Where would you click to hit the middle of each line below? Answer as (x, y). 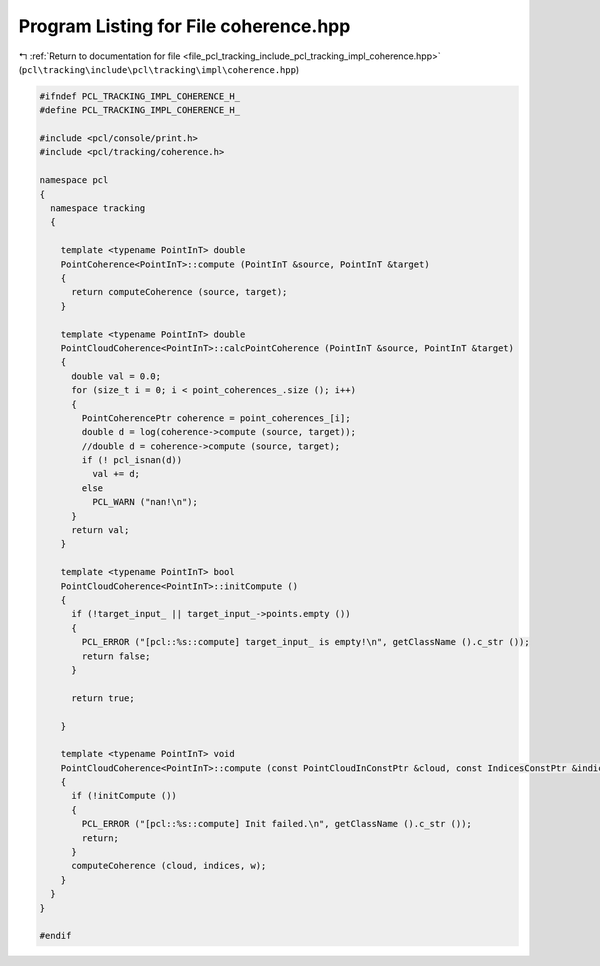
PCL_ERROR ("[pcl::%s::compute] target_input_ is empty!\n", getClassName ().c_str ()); (305, 642)
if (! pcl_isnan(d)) (132, 460)
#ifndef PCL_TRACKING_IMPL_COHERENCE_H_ (139, 96)
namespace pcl (74, 180)
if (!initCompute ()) (124, 796)
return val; (100, 530)
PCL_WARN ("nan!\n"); (145, 502)
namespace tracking (98, 208)
